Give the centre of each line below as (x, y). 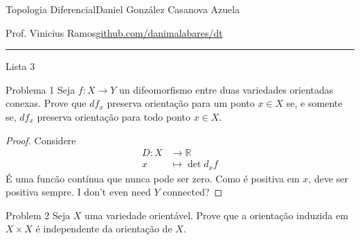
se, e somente (314, 103)
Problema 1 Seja (40, 89)
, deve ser (328, 178)
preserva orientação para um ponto (181, 103)
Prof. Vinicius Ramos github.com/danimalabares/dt (114, 32)
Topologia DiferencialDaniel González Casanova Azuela (123, 9)
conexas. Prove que (46, 103)
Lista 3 (20, 66)
